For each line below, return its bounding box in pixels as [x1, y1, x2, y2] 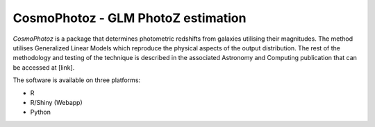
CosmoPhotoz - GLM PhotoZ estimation [12, 10, 247, 26]
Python [30, 108, 51, 117]
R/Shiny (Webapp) [30, 98, 83, 106]
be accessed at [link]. [12, 63, 75, 72]
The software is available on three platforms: [12, 76, 141, 84]
